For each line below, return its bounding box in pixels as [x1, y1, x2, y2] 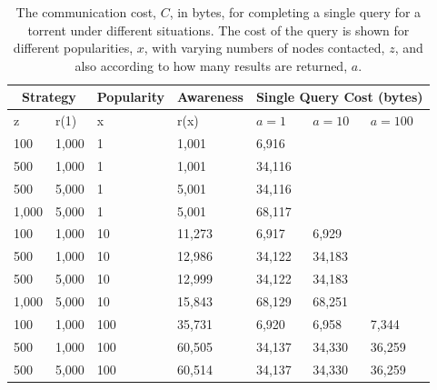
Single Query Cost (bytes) [255, 87, 423, 106]
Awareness [177, 87, 243, 106]
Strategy [21, 87, 76, 106]
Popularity [96, 87, 165, 106]
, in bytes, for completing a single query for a [169, 3, 422, 21]
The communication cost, [15, 3, 156, 21]
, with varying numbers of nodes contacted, [144, 38, 385, 57]
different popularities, [13, 38, 134, 57]
